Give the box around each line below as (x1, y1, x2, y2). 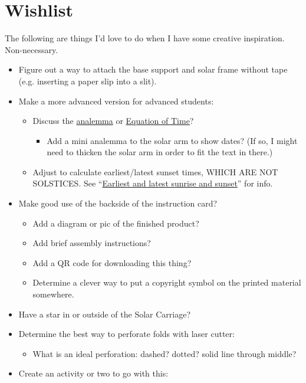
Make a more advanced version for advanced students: (18, 94, 214, 107)
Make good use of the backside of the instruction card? (18, 197, 218, 209)
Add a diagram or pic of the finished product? (32, 217, 199, 229)
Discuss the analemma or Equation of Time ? (32, 114, 194, 127)
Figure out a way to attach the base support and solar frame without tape (18, 63, 288, 76)
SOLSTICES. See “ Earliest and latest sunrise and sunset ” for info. (32, 177, 273, 189)
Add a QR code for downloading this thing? (32, 256, 192, 269)
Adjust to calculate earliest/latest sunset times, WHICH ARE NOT (32, 165, 278, 178)
